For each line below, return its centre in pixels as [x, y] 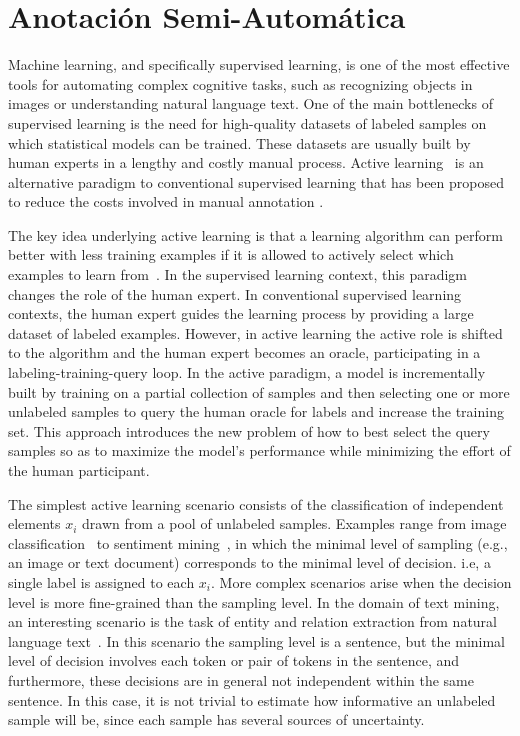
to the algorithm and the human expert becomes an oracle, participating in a [244, 352]
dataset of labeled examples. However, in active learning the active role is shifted [255, 332]
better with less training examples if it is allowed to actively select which [231, 254]
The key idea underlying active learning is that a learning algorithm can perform [256, 234]
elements [34, 523]
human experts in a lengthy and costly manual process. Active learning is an [246, 162]
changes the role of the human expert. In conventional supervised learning [235, 293]
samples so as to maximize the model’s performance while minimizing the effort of [259, 450]
